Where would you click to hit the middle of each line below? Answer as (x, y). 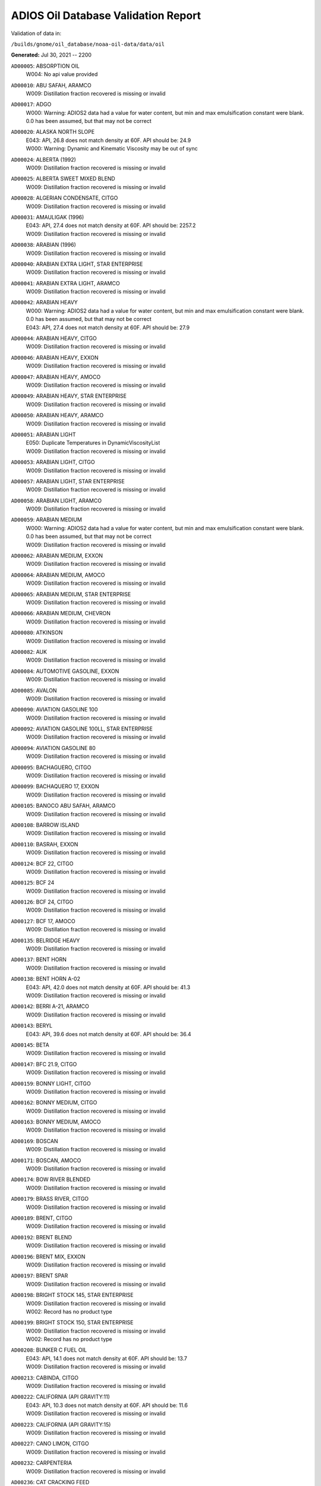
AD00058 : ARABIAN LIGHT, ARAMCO (56, 500)
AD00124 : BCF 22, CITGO (42, 863)
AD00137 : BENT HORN (39, 959)
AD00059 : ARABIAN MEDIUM (47, 520)
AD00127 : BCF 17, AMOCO (43, 921)
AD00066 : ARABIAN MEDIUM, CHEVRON (61, 613)
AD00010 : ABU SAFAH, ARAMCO (51, 85)
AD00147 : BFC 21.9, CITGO (44, 1064)
